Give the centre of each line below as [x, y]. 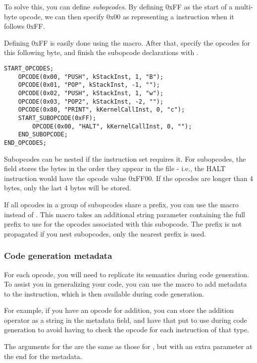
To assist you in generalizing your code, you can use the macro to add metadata [126, 284]
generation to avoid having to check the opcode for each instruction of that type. [127, 330]
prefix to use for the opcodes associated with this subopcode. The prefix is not [123, 224]
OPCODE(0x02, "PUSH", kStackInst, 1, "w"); [91, 93]
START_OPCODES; [29, 68]
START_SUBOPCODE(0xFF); [57, 118]
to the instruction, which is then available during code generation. [104, 293]
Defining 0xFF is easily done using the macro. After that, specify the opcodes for [127, 42]
